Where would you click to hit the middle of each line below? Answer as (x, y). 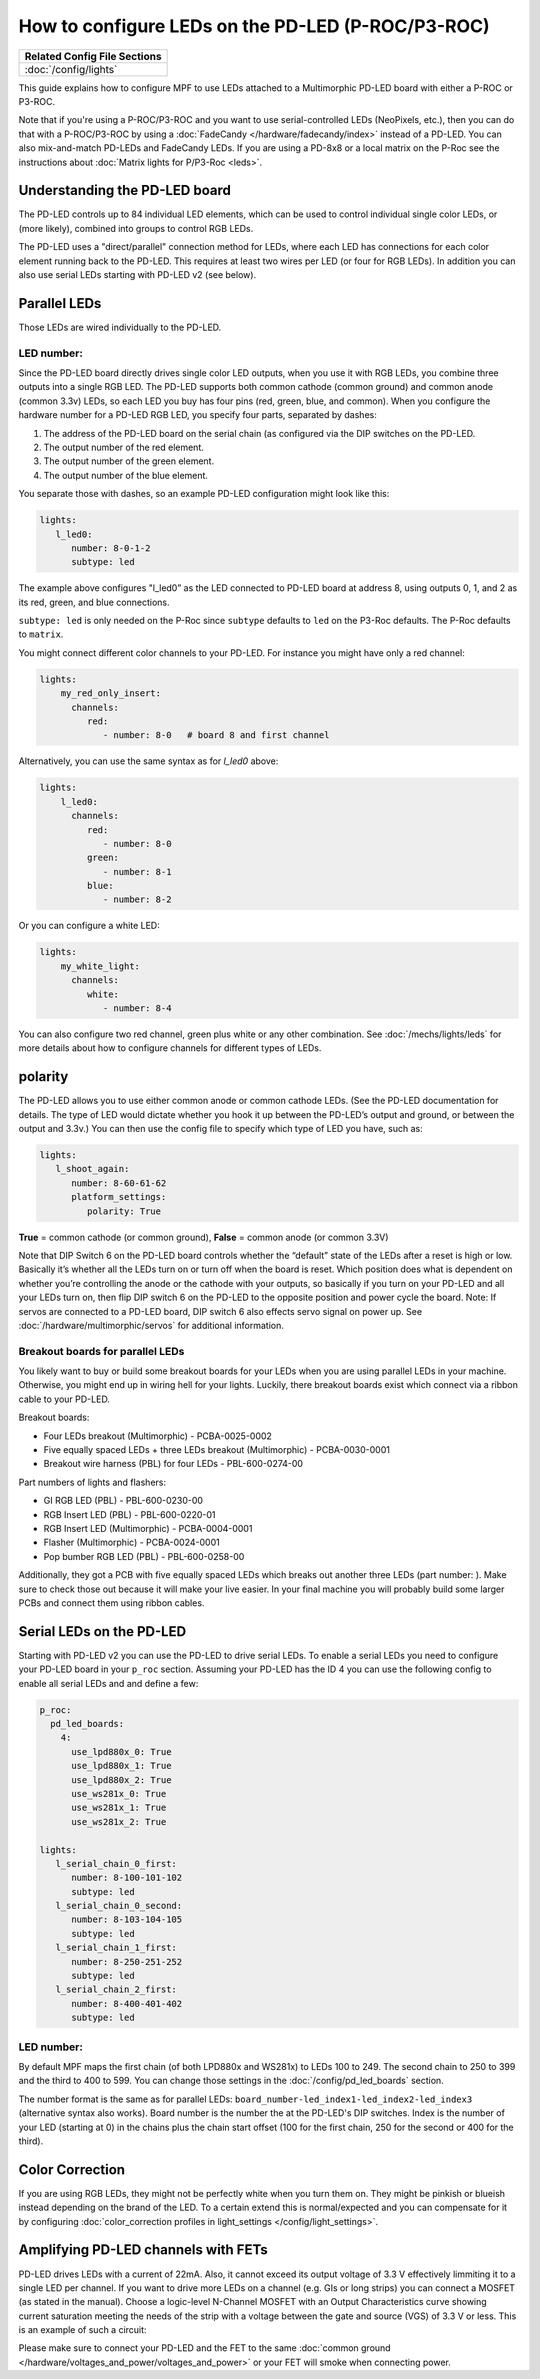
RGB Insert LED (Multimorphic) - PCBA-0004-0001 (148, 1528)
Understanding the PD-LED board (125, 190)
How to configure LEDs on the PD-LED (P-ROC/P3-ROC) (254, 26)
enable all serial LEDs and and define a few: (108, 1683)
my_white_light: (100, 966)
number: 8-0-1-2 (111, 548)
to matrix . (41, 634)
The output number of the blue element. (126, 475)
